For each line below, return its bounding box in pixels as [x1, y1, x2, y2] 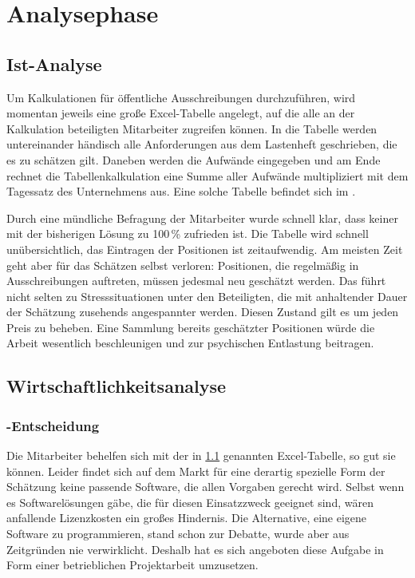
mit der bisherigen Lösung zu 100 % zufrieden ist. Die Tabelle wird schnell [6, 225, 369, 242]
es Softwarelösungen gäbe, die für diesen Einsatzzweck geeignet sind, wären [6, 493, 373, 510]
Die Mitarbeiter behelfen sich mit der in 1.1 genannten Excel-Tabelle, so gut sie [6, 447, 396, 464]
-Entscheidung [6, 415, 100, 435]
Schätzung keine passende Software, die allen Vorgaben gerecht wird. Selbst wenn [6, 478, 405, 495]
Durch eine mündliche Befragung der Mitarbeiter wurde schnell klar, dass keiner [6, 209, 398, 226]
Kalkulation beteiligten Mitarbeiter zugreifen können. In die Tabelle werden [6, 120, 377, 137]
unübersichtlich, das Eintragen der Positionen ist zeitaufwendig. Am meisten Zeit [6, 240, 403, 257]
